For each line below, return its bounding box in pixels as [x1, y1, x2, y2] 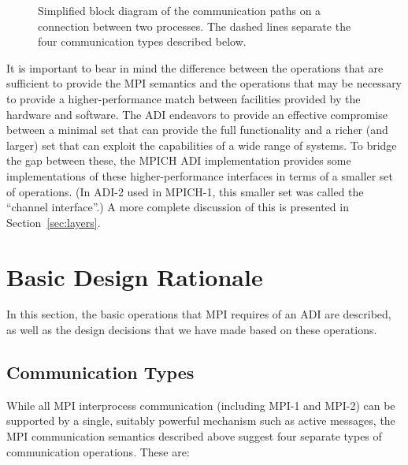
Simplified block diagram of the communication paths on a [38, 2, 321, 18]
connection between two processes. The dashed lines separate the [38, 17, 351, 34]
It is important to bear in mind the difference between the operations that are [6, 59, 384, 76]
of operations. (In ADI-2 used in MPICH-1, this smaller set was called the [6, 183, 364, 199]
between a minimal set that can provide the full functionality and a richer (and [6, 121, 388, 138]
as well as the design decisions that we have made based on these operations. [6, 322, 377, 338]
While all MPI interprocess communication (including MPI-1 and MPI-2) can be [6, 396, 395, 413]
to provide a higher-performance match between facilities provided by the [6, 90, 361, 106]
